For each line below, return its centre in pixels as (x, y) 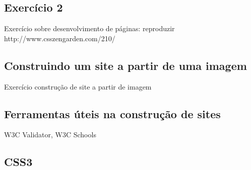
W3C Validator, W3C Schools (50, 135)
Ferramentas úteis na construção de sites (112, 113)
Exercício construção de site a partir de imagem (78, 86)
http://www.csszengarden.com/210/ (60, 38)
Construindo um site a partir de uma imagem (126, 65)
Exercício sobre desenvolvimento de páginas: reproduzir (89, 28)
